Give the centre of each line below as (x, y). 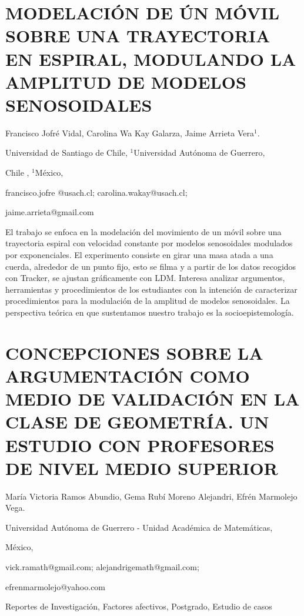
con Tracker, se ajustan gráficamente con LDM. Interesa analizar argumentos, (145, 278)
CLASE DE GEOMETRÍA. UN (137, 422)
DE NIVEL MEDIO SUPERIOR (142, 468)
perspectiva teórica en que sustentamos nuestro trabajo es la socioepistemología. (150, 312)
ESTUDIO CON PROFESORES (140, 445)
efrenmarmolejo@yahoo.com (56, 586)
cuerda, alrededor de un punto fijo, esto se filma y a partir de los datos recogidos (151, 266)
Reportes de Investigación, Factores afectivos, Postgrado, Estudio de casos (139, 606)
